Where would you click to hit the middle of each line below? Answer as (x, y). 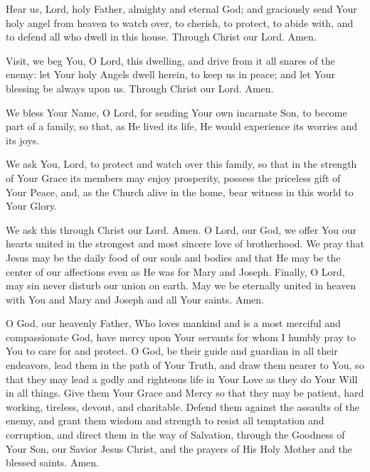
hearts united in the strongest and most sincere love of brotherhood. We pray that (185, 243)
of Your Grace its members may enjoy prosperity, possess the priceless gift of (173, 177)
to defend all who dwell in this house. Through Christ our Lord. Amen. (161, 37)
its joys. (23, 140)
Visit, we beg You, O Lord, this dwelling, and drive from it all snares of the (170, 60)
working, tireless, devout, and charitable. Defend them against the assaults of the (183, 406)
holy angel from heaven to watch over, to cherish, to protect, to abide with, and (180, 22)
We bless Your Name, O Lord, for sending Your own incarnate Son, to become (176, 112)
